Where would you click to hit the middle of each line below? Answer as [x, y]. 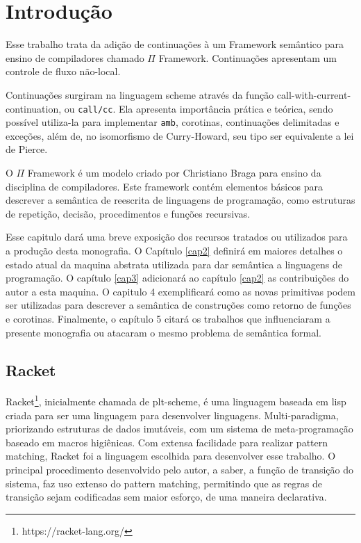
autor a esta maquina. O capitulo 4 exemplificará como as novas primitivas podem [181, 291]
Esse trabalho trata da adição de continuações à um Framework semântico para [175, 44]
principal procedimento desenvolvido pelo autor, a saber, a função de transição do [179, 469]
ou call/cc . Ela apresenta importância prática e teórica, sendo [199, 108]
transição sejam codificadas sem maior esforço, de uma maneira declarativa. [166, 497]
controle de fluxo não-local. [63, 71]
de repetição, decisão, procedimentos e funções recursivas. [128, 213]
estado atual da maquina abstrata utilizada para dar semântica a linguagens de [174, 264]
